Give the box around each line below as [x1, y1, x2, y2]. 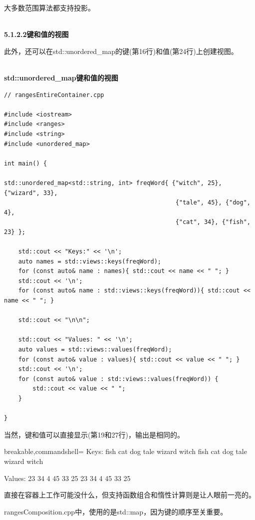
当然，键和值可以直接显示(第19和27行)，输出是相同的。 [4, 429, 184, 439]
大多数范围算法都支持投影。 [4, 2, 95, 12]
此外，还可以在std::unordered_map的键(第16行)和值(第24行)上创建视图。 [4, 45, 238, 56]
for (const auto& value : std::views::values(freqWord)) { [18, 375, 219, 382]
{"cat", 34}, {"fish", [175, 218, 251, 226]
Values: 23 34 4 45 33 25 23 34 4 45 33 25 [4, 472, 131, 483]
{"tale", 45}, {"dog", [175, 199, 251, 206]
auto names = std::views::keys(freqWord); [18, 257, 161, 265]
